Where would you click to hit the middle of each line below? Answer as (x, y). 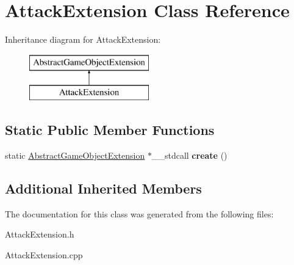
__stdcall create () (189, 155)
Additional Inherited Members (103, 188)
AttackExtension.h (40, 234)
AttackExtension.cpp (44, 255)
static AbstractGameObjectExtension (75, 155)
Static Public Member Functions (110, 130)
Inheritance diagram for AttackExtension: (83, 39)
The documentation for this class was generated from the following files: (139, 213)
